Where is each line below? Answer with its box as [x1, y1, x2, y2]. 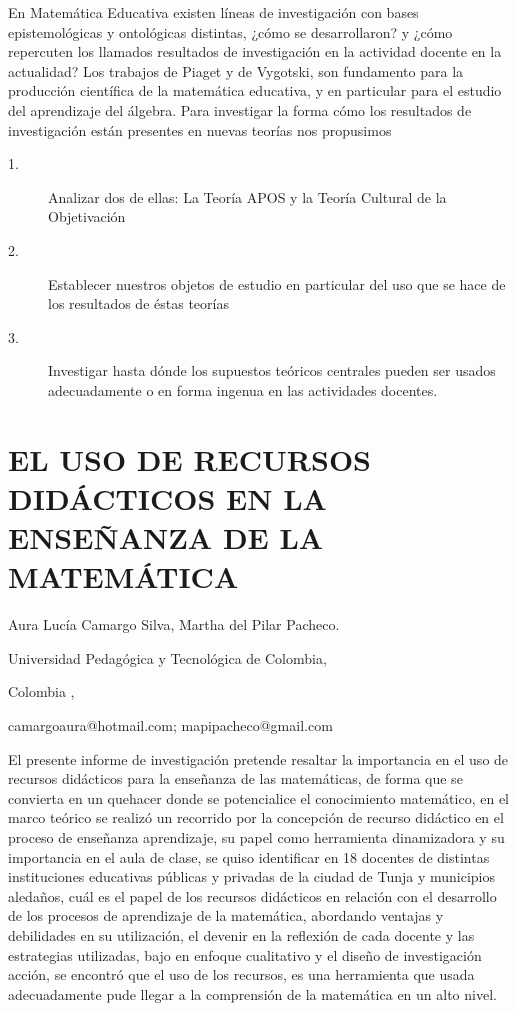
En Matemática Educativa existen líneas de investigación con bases [8, 2, 419, 22]
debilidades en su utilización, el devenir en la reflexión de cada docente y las [8, 924, 475, 945]
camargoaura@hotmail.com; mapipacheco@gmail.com [8, 714, 333, 735]
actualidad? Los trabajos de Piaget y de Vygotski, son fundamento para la [8, 60, 464, 81]
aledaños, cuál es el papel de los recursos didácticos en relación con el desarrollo [8, 885, 497, 906]
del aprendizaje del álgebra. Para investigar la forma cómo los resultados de [8, 99, 472, 120]
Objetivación [48, 206, 126, 227]
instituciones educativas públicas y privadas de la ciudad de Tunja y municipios [8, 866, 496, 887]
